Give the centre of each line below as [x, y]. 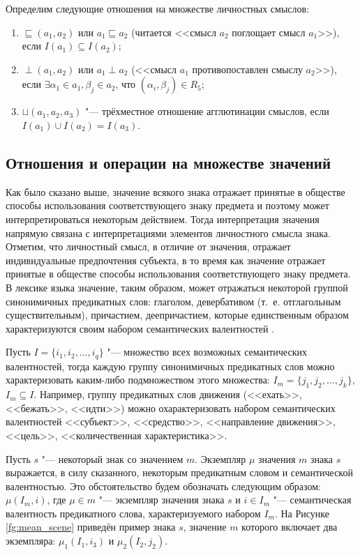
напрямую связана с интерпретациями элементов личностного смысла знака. [168, 233]
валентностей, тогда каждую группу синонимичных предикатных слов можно [170, 366]
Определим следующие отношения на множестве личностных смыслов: [158, 8]
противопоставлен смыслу [247, 69]
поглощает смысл [269, 32]
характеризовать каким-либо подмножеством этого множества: [138, 380]
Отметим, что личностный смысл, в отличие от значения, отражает [148, 246]
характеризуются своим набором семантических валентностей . [140, 328]
